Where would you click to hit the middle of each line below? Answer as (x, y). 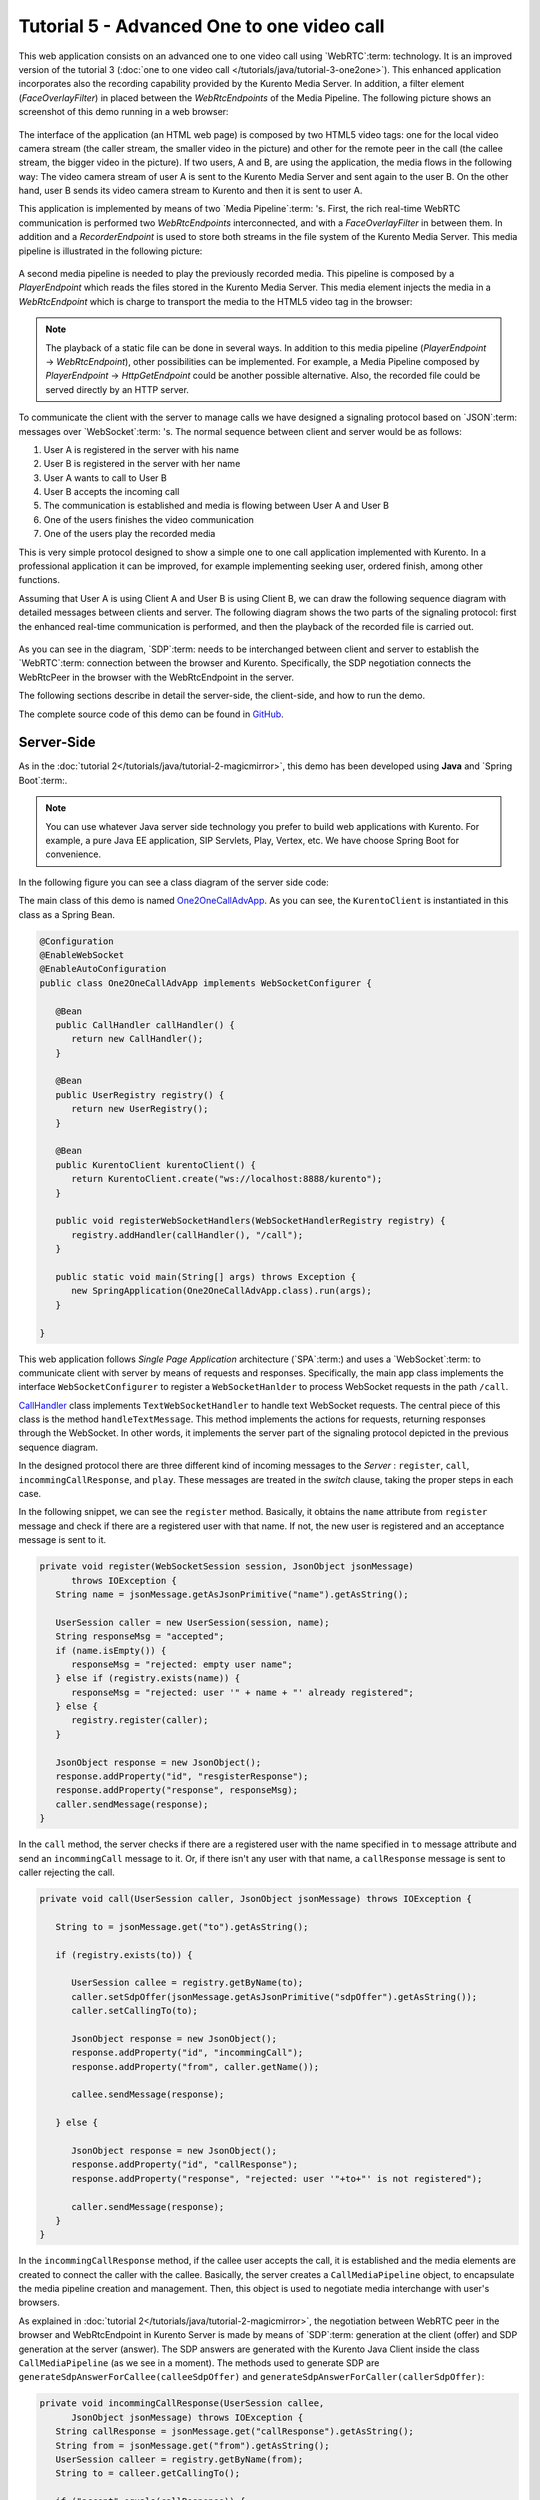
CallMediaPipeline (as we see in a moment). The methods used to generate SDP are (199, 2363)
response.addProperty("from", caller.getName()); (195, 2066)
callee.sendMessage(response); (148, 2094)
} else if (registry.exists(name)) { (147, 1678)
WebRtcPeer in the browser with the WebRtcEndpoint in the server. (156, 677)
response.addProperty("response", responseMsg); (177, 1790)
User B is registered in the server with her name (142, 464)
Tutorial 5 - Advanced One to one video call (201, 26)
